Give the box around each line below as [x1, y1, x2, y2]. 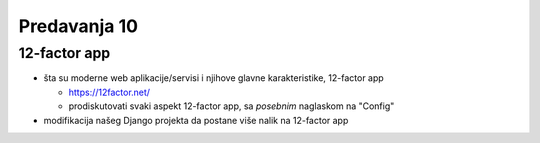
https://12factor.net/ [68, 86, 150, 98]
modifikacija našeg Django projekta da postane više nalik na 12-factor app [43, 114, 349, 126]
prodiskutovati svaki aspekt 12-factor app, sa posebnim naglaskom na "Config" [68, 100, 395, 112]
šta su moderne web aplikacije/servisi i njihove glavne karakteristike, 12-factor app [43, 72, 384, 84]
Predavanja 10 [18, 15, 139, 37]
